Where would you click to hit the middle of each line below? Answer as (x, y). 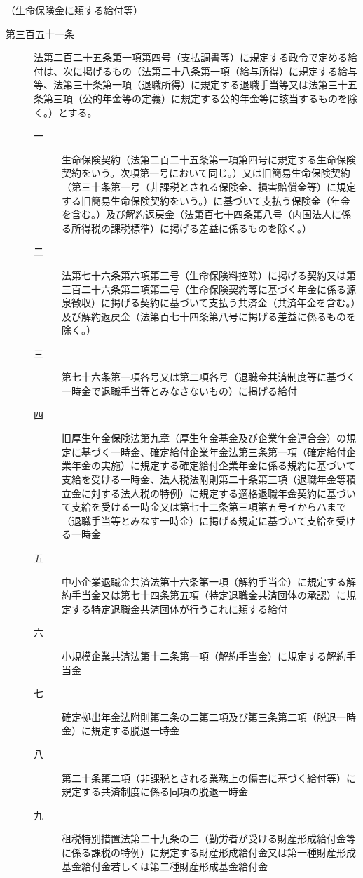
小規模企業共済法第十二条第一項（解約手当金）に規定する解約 (204, 655)
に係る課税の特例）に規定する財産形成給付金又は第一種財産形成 (209, 852)
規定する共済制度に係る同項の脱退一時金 (155, 791)
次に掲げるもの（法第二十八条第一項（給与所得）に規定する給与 (210, 70)
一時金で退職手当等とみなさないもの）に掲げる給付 (179, 391)
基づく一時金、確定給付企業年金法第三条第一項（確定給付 (213, 451)
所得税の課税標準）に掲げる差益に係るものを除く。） (191, 228)
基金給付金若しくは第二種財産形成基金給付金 (165, 866)
